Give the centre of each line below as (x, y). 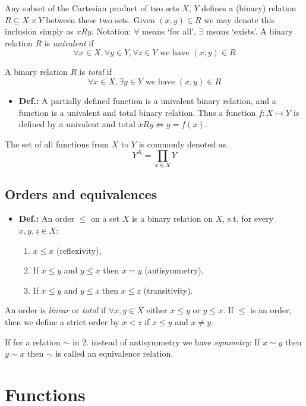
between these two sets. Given (100, 19)
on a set (105, 218)
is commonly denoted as (182, 144)
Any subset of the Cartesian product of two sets (92, 8)
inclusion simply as (39, 31)
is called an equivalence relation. (114, 353)
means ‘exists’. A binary (249, 31)
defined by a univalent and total (77, 124)
